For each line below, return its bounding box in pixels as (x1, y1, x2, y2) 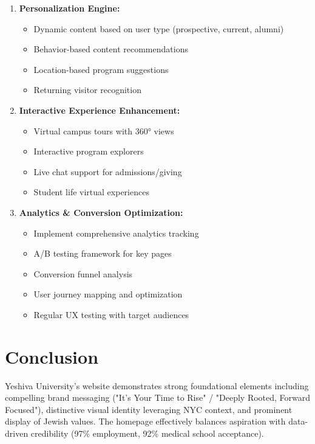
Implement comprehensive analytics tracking (33, 226, 199, 239)
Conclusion (5, 344, 99, 369)
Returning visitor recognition (33, 83, 141, 96)
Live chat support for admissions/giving (33, 165, 182, 178)
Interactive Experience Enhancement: (19, 103, 180, 116)
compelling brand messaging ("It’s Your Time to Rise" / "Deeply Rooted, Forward (5, 391, 311, 404)
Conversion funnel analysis (33, 267, 133, 280)
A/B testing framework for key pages (33, 247, 172, 260)
